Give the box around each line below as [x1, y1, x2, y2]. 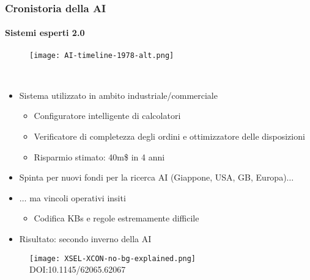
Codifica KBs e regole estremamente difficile [34, 212, 199, 224]
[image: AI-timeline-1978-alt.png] [29, 51, 174, 60]
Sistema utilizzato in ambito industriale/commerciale [19, 88, 218, 101]
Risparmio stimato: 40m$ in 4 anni [34, 150, 165, 163]
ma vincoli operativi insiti [29, 191, 126, 204]
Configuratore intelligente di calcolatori [34, 109, 181, 122]
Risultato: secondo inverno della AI [19, 232, 152, 245]
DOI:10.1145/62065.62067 [29, 263, 126, 276]
